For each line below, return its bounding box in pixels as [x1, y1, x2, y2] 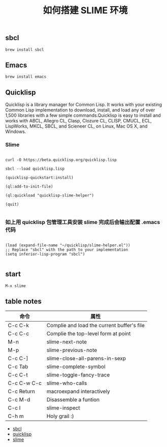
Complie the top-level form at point [46, 330, 131, 337]
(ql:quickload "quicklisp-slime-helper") [5, 193, 94, 198]
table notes [5, 297, 42, 306]
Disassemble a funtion [46, 396, 100, 403]
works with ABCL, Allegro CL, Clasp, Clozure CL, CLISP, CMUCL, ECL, [5, 118, 152, 124]
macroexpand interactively [46, 388, 110, 395]
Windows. [5, 129, 26, 135]
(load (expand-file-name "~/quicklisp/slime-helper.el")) [5, 242, 130, 248]
